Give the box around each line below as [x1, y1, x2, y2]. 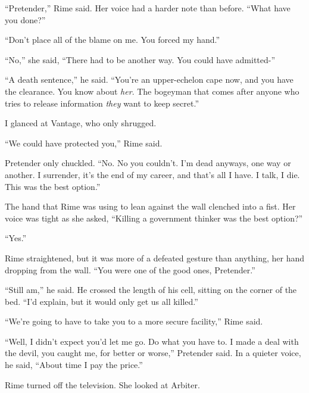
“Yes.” [5, 232, 27, 244]
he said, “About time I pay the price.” [5, 358, 143, 371]
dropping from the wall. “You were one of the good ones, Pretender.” [5, 263, 255, 276]
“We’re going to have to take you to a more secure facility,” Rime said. [5, 315, 263, 327]
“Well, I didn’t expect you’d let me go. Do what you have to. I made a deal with [5, 335, 299, 347]
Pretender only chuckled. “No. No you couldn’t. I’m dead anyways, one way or [5, 157, 291, 169]
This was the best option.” [5, 180, 101, 192]
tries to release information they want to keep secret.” [5, 96, 199, 109]
